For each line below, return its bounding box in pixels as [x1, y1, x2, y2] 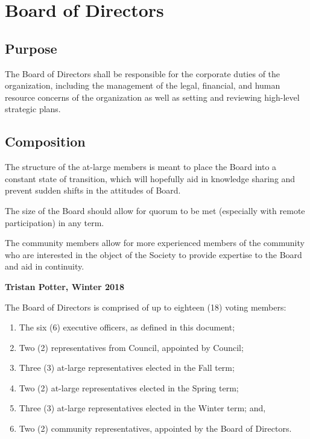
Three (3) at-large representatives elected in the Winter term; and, [19, 402, 266, 414]
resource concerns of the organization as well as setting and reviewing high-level [5, 90, 300, 103]
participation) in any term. [5, 216, 104, 229]
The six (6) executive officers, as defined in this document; [19, 321, 235, 333]
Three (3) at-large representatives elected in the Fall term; [19, 361, 235, 374]
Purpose [5, 39, 57, 57]
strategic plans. [5, 103, 61, 115]
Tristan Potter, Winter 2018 [5, 280, 125, 292]
